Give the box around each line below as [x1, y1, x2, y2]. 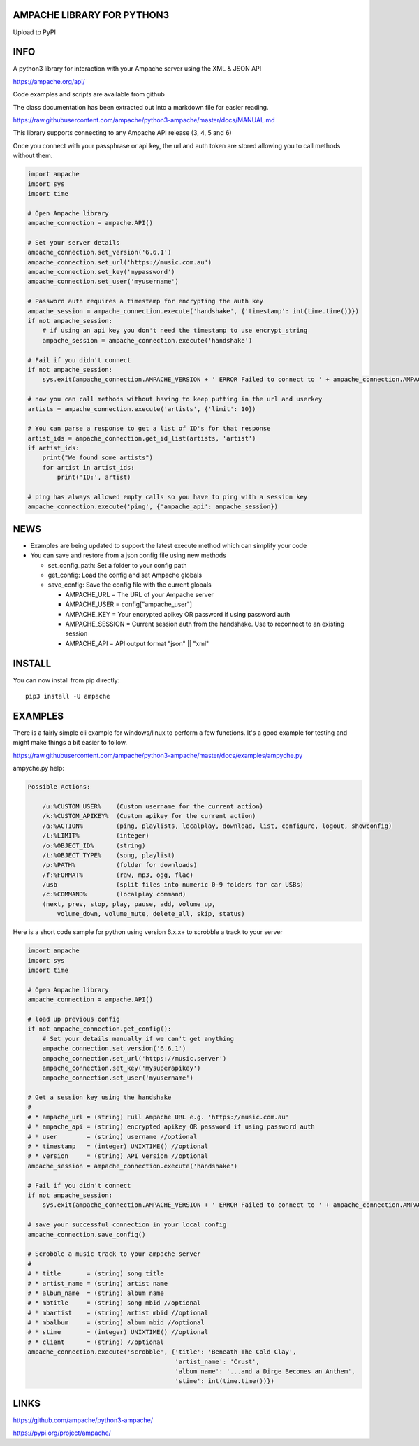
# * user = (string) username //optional [27, 1133, 198, 1140]
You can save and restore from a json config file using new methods [30, 551, 227, 559]
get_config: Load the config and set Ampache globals [47, 571, 203, 580]
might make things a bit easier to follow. [13, 738, 127, 747]
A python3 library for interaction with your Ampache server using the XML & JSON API [13, 64, 262, 73]
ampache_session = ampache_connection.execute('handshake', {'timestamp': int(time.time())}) [27, 307, 360, 315]
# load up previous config [27, 1015, 120, 1023]
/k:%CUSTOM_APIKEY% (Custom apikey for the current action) [42, 812, 256, 820]
